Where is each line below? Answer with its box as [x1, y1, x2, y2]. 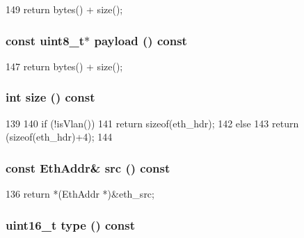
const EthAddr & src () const [6, 159, 170, 176]
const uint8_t [6, 31, 85, 49]
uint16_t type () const [6, 216, 135, 233]
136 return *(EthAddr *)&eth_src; [6, 187, 154, 201]
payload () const [94, 31, 187, 49]
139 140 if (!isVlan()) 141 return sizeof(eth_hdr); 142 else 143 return [6, 116, 299, 130]
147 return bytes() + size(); [6, 58, 123, 73]
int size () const [6, 88, 95, 106]
